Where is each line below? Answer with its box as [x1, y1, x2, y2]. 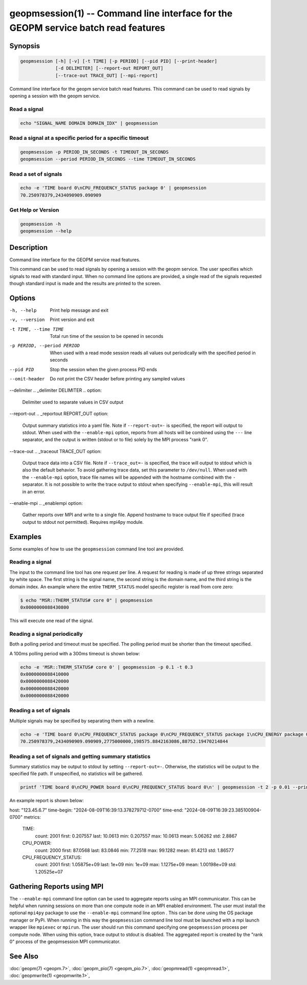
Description [9, 243, 48, 252]
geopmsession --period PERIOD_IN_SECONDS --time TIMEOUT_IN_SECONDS [20, 156, 196, 162]
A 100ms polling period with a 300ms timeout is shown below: [9, 650, 140, 656]
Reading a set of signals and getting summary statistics [9, 753, 151, 760]
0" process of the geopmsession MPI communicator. [9, 938, 121, 945]
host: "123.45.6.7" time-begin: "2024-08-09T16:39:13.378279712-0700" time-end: [9, 807, 184, 813]
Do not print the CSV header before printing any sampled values [50, 375, 185, 381]
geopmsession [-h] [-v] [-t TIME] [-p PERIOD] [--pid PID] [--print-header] [20, 58, 217, 64]
